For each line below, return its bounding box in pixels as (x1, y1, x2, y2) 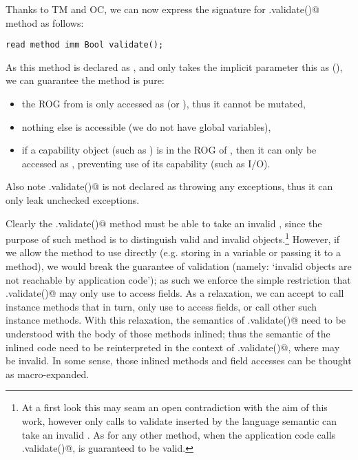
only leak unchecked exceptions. (6, 193, 140, 207)
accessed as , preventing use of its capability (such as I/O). (21, 156, 271, 170)
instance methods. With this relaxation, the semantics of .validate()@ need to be (6, 313, 346, 327)
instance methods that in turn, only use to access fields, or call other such (6, 299, 317, 313)
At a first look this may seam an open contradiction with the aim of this (21, 400, 328, 415)
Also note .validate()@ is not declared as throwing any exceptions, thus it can (6, 179, 333, 194)
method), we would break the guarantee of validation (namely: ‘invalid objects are (6, 259, 352, 273)
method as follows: (6, 15, 84, 30)
